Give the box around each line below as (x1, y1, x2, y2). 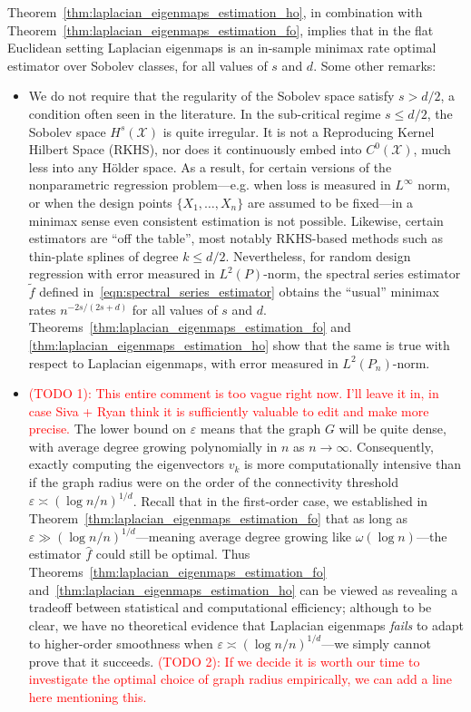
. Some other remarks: (313, 55, 437, 74)
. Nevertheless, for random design (225, 246, 411, 265)
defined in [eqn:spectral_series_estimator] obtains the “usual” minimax (39, 282, 439, 301)
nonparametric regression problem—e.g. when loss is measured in (28, 175, 391, 194)
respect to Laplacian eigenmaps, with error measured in (28, 353, 339, 372)
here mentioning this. (28, 687, 147, 706)
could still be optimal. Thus (95, 544, 250, 563)
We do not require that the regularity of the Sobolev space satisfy (28, 86, 395, 105)
